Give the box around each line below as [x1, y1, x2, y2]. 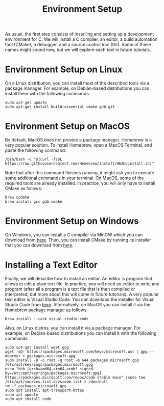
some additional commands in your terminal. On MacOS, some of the [5, 175, 144, 181]
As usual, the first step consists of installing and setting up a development [5, 31, 154, 37]
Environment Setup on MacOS [5, 121, 130, 132]
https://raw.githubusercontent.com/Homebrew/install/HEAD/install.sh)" [5, 161, 154, 166]
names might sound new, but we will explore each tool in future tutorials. [5, 47, 151, 53]
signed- [79, 366, 95, 371]
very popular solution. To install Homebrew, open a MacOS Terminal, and [5, 142, 152, 148]
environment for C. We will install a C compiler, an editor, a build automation [5, 36, 158, 42]
